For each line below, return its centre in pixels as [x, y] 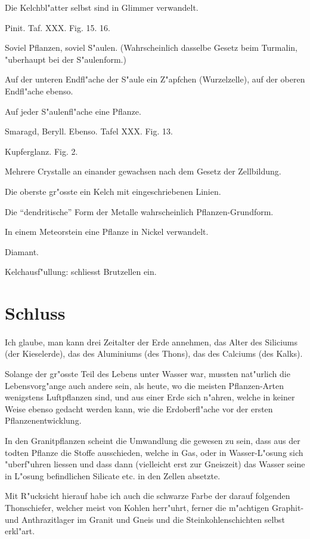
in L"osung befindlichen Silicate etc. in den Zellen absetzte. [113, 475]
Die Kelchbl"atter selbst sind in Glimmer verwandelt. [102, 7]
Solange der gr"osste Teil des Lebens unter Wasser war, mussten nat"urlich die [148, 374]
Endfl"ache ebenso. [39, 91]
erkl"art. [20, 531]
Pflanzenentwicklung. [43, 420]
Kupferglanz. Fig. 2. [41, 151]
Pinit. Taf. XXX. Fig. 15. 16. [58, 27]
